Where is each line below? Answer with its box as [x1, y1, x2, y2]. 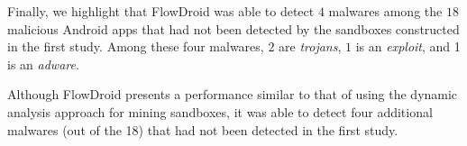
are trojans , [279, 37, 342, 56]
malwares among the [328, 2, 443, 20]
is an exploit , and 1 [355, 37, 461, 56]
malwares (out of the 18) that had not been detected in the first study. [7, 120, 398, 139]
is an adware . [7, 54, 79, 73]
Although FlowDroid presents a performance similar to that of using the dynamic [7, 85, 458, 104]
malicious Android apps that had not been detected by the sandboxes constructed [7, 19, 460, 38]
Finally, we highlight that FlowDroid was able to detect [7, 2, 315, 20]
